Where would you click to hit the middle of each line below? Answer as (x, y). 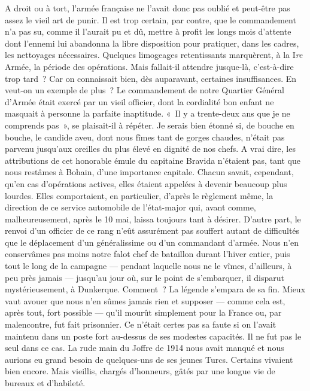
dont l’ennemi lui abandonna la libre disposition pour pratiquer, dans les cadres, (152, 43)
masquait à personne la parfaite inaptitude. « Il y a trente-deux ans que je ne (148, 113)
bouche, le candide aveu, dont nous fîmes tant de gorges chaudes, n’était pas (145, 137)
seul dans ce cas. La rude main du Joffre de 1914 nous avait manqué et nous (145, 348)
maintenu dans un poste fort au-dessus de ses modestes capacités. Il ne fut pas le (153, 336)
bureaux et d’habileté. (45, 383)
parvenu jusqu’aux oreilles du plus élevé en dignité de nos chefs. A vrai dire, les (150, 149)
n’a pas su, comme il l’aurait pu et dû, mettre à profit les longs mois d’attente (148, 31)
